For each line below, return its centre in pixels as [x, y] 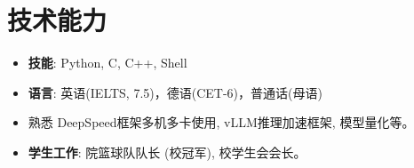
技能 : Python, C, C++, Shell [107, 63]
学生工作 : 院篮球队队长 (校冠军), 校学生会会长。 [167, 152]
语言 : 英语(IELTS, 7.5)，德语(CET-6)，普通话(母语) [175, 92]
